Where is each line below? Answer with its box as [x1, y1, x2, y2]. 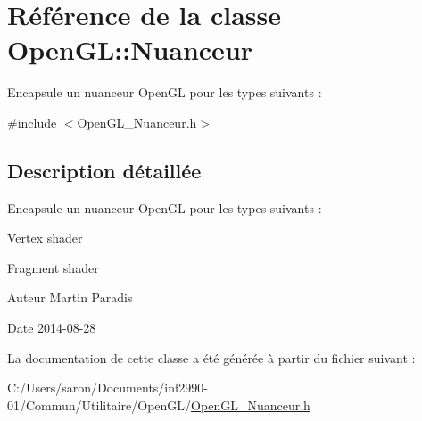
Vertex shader [7, 228, 83, 247]
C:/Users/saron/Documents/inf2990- [7, 378, 208, 397]
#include [7, 112, 57, 131]
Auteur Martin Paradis [7, 288, 133, 307]
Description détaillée [7, 156, 202, 184]
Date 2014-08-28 [7, 318, 96, 337]
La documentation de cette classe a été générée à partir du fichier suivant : [7, 348, 416, 367]
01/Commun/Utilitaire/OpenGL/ [7, 395, 192, 414]
